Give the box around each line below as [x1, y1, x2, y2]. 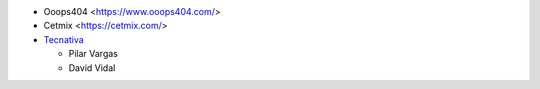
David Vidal [68, 61, 116, 74]
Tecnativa [43, 33, 84, 45]
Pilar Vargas [68, 48, 119, 60]
